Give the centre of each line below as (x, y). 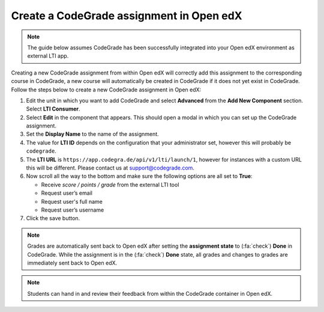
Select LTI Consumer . (53, 109)
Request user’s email (67, 193)
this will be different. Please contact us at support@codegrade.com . (110, 168)
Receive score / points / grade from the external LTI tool (110, 185)
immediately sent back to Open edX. (72, 263)
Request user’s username (73, 210)
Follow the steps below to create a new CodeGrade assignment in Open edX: (106, 90)
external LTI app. (48, 56)
